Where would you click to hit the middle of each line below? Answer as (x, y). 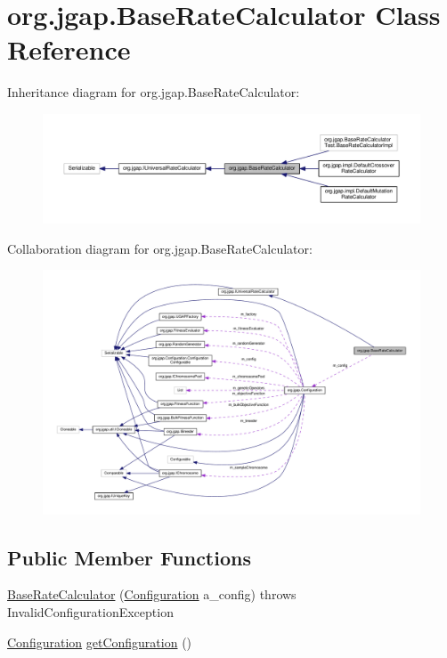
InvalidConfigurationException (90, 611)
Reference (69, 49)
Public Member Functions (129, 557)
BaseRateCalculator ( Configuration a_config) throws (152, 594)
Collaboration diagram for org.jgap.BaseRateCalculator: (160, 248)
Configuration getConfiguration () (100, 642)
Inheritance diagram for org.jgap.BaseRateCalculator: (154, 92)
